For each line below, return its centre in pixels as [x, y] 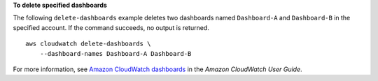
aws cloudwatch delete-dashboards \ [88, 44]
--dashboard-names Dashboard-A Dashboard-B [115, 53]
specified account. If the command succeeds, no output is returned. [111, 27]
